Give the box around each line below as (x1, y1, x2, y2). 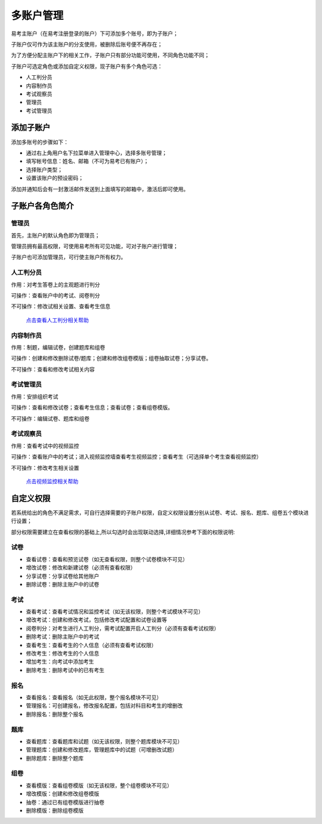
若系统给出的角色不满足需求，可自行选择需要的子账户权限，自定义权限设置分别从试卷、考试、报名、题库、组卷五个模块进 (11, 509, 309, 516)
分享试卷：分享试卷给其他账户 (26, 572, 100, 579)
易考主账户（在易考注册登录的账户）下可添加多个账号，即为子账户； (11, 30, 178, 37)
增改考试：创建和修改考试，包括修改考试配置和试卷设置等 (26, 616, 167, 623)
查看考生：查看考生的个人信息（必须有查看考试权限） (26, 641, 157, 648)
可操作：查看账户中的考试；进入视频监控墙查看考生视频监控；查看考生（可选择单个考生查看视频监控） (11, 453, 262, 460)
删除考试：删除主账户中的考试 (26, 633, 100, 640)
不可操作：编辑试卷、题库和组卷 (11, 415, 89, 422)
